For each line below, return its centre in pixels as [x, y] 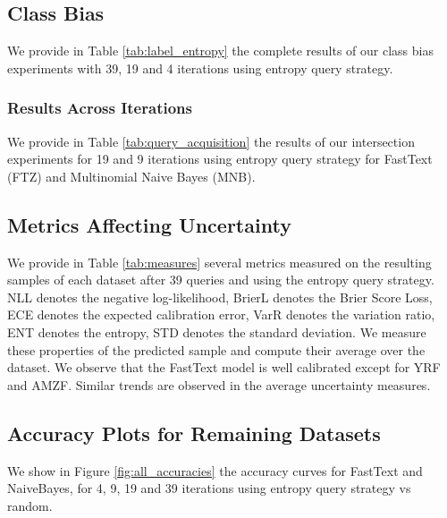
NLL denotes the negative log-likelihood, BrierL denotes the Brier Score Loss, [220, 297]
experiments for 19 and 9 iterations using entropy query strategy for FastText [220, 159]
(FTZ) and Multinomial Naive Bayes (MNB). [131, 176]
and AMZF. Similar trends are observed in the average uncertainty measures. [219, 384]
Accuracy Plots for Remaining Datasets [194, 433]
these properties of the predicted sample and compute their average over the [216, 349]
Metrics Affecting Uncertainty [149, 224]
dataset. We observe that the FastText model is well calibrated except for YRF [224, 367]
